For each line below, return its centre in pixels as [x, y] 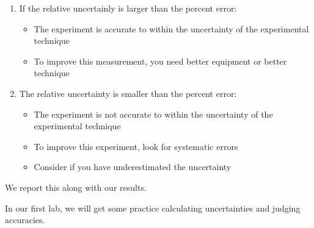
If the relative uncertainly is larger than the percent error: [128, 8]
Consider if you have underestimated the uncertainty [133, 167]
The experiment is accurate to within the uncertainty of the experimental [171, 28]
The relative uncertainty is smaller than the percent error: [128, 93]
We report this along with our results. [76, 187]
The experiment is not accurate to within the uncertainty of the [153, 114]
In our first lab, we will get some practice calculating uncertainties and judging [153, 208]
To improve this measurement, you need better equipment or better [160, 61]
